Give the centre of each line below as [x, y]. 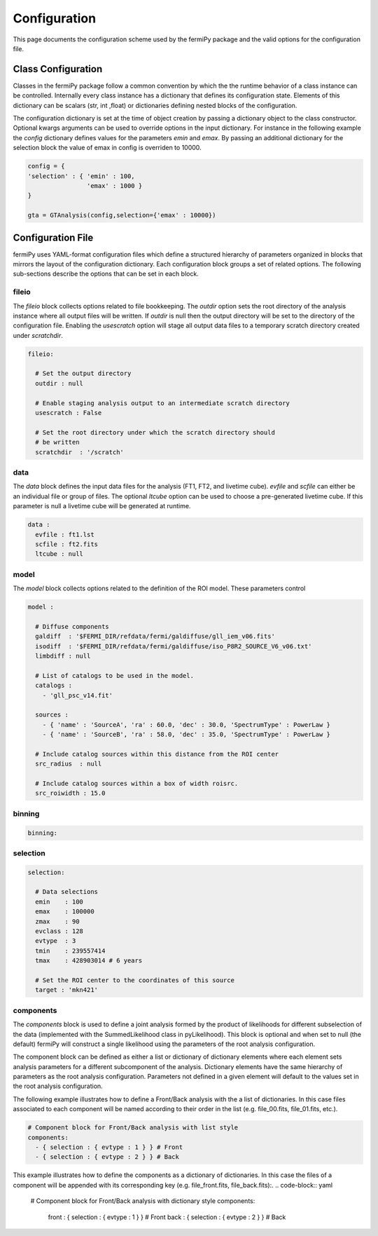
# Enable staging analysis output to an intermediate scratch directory [163, 403]
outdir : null [59, 383]
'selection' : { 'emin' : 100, [82, 176]
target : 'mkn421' [66, 990]
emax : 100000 [65, 912]
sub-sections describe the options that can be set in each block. [106, 274]
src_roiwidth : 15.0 [70, 793]
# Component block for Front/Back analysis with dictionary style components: [143, 1201]
